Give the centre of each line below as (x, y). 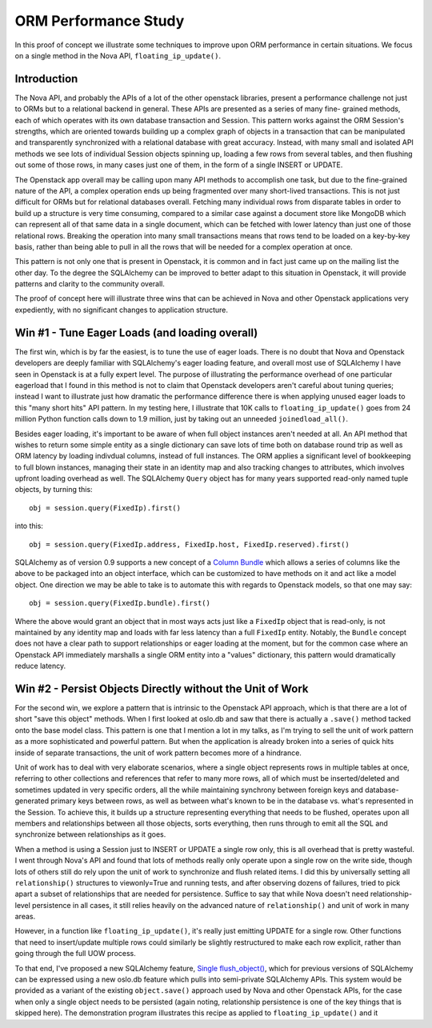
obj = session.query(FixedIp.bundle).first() (120, 603)
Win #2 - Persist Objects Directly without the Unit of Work (162, 688)
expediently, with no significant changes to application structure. (121, 310)
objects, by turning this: (54, 490)
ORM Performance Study (100, 21)
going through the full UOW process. (75, 954)
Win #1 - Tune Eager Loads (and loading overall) (136, 332)
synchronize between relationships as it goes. (90, 834)
